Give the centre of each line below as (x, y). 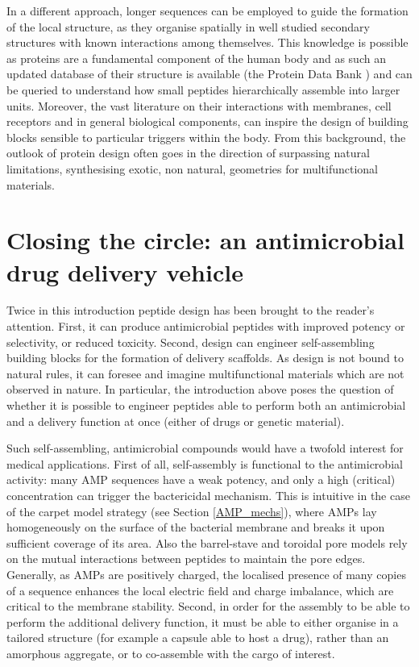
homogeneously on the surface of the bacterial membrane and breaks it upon (196, 527)
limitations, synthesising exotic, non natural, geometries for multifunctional (193, 168)
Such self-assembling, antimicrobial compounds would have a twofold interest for (205, 448)
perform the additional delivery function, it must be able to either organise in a (203, 621)
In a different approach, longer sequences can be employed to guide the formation (207, 10)
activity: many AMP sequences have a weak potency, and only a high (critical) (201, 479)
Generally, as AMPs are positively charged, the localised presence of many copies (206, 574)
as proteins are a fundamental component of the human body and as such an (196, 58)
